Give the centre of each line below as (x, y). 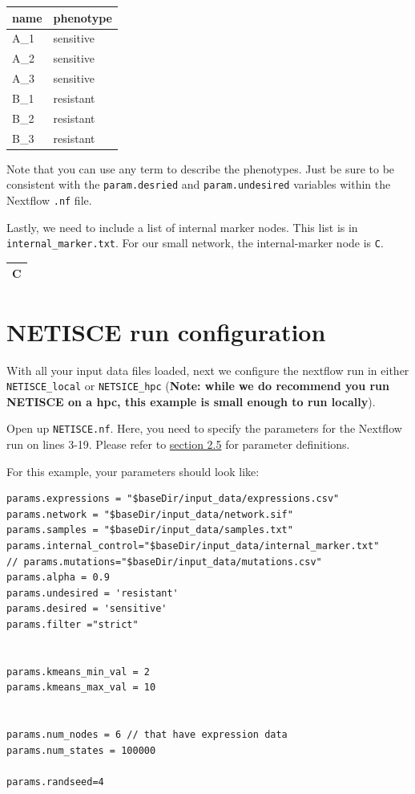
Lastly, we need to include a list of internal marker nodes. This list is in (182, 227)
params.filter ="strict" (73, 624)
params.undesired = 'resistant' (93, 593)
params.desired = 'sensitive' (87, 609)
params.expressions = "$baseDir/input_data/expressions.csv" (173, 499)
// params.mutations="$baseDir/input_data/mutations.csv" (164, 562)
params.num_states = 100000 (81, 750)
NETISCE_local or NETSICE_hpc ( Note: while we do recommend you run (198, 386)
